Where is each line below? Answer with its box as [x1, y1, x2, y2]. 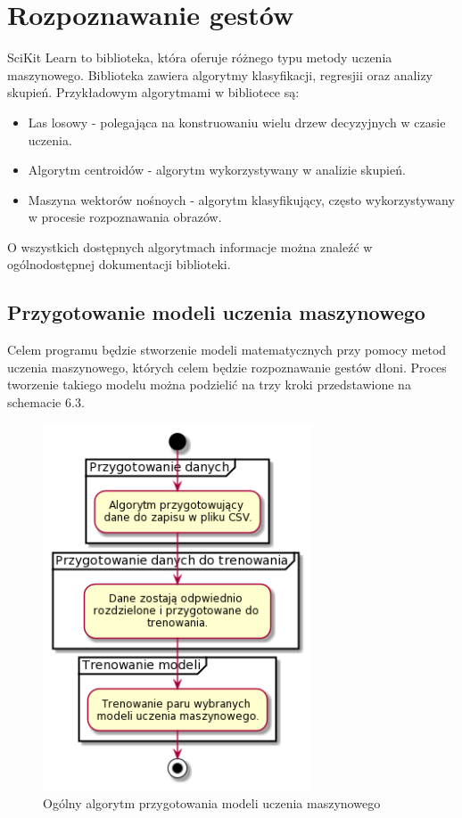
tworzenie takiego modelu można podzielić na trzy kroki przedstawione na [7, 375, 411, 394]
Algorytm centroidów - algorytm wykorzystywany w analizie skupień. [28, 160, 406, 179]
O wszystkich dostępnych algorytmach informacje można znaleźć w [7, 237, 373, 256]
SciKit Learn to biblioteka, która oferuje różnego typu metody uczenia [7, 48, 392, 67]
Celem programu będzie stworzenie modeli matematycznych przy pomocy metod [7, 340, 447, 359]
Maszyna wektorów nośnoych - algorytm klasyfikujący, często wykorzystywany [28, 190, 455, 209]
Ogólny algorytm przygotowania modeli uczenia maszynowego [43, 794, 381, 813]
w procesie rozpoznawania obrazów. [28, 208, 222, 226]
